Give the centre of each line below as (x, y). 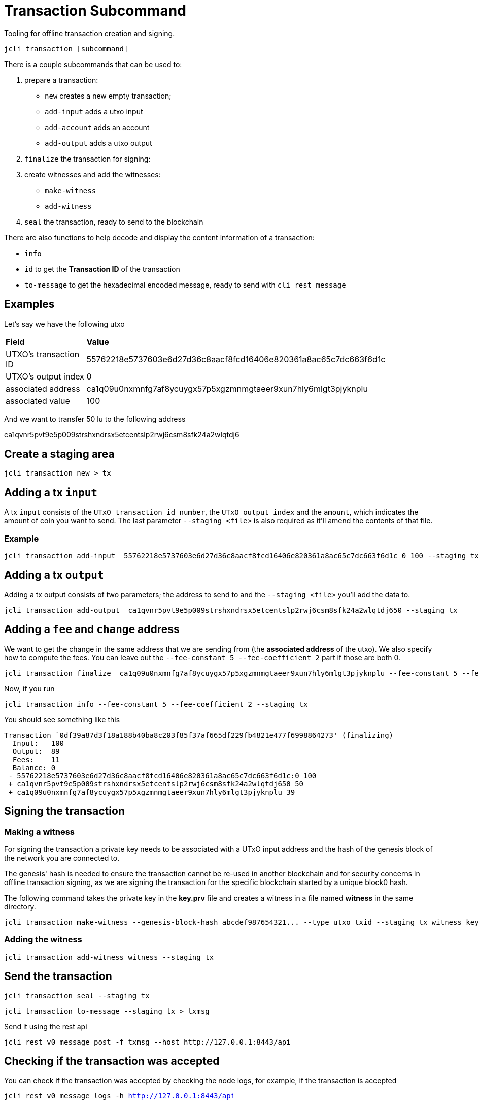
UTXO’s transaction (43, 354)
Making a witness (40, 831)
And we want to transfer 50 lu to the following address (95, 419)
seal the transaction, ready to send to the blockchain (114, 222)
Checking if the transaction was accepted (112, 1061)
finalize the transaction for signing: (88, 159)
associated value (38, 401)
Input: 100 (38, 743)
